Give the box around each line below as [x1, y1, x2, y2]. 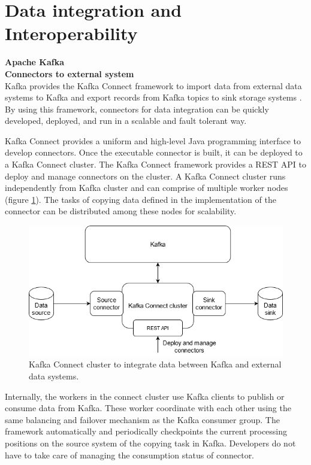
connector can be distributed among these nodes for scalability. [5, 205, 237, 217]
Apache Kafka [5, 56, 65, 68]
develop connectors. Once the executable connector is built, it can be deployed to [5, 146, 303, 159]
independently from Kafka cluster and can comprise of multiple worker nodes [5, 181, 288, 194]
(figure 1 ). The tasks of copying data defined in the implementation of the [5, 193, 276, 205]
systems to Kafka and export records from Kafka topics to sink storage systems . [5, 91, 302, 104]
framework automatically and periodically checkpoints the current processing [5, 425, 288, 437]
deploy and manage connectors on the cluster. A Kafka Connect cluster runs [5, 169, 286, 182]
